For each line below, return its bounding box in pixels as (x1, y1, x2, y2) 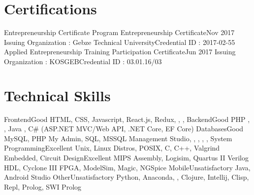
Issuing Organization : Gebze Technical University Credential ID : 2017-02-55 (4, 37, 235, 47)
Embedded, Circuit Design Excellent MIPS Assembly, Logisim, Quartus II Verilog (4, 153, 249, 162)
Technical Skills (4, 85, 111, 105)
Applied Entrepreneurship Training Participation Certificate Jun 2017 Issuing (4, 46, 236, 57)
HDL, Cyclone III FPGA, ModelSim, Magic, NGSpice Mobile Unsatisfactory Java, (4, 162, 251, 172)
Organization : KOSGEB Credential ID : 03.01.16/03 (4, 56, 162, 66)
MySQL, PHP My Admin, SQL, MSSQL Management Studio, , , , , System (4, 133, 232, 143)
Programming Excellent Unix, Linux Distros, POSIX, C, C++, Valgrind (4, 143, 220, 153)
